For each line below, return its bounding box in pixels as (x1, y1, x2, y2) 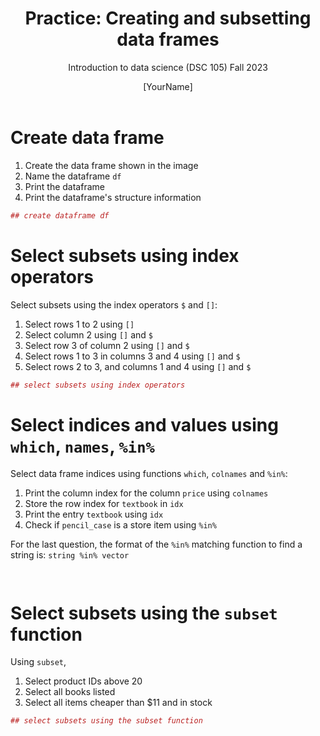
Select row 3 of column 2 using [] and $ (24, 339, 190, 351)
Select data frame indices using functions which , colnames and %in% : (10, 468, 288, 480)
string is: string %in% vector (10, 549, 130, 561)
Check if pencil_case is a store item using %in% (24, 519, 217, 531)
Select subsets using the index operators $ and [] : (10, 298, 218, 311)
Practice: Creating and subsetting (24, 7, 312, 30)
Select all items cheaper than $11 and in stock (24, 697, 213, 709)
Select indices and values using (10, 413, 279, 436)
